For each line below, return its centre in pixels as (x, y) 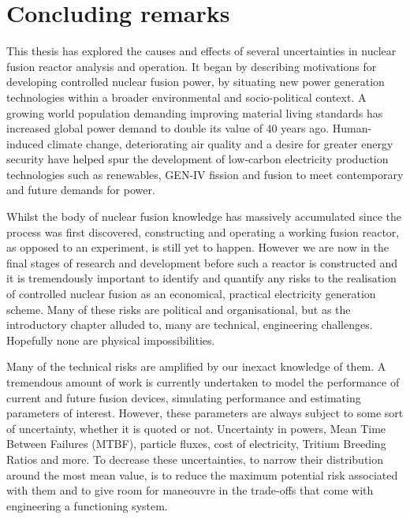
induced (25, 143)
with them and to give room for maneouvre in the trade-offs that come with (190, 490)
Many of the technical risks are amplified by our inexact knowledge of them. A (196, 366)
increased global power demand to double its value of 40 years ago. (168, 128)
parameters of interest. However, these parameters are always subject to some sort (205, 413)
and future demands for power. (81, 190)
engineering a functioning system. (87, 505)
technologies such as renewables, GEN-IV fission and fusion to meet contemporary (205, 174)
